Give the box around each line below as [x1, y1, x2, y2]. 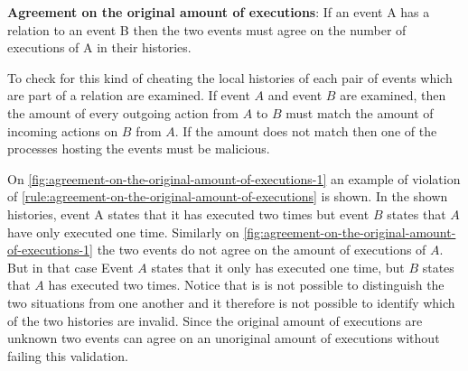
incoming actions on [7, 121, 118, 140]
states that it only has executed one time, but [151, 257, 405, 276]
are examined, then [340, 86, 446, 105]
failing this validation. [7, 346, 128, 365]
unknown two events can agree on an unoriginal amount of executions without [7, 329, 440, 348]
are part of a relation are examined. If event [7, 86, 250, 105]
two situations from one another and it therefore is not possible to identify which [7, 292, 455, 311]
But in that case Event [7, 257, 134, 276]
